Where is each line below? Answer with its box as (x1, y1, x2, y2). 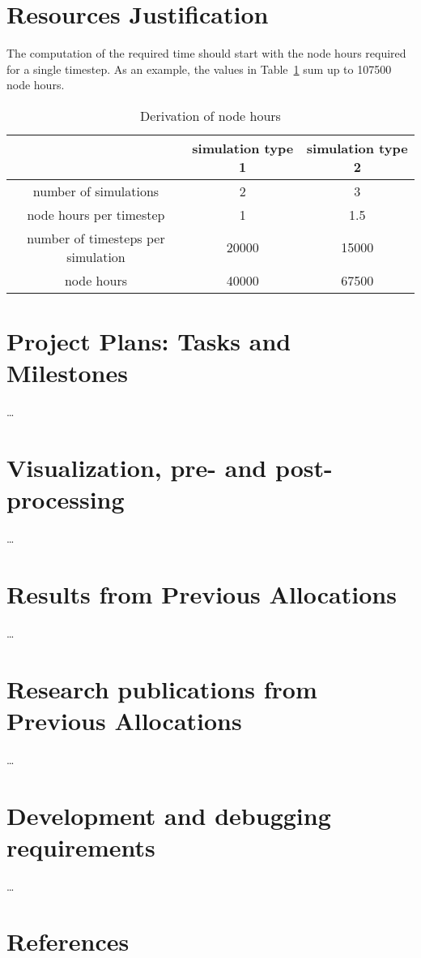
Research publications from (6, 672, 317, 705)
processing (6, 483, 125, 516)
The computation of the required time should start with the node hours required (6, 45, 406, 62)
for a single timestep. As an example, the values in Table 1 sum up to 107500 (6, 60, 392, 77)
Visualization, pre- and (6, 451, 267, 483)
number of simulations (32, 181, 159, 200)
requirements (6, 830, 155, 863)
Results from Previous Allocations (6, 577, 397, 610)
